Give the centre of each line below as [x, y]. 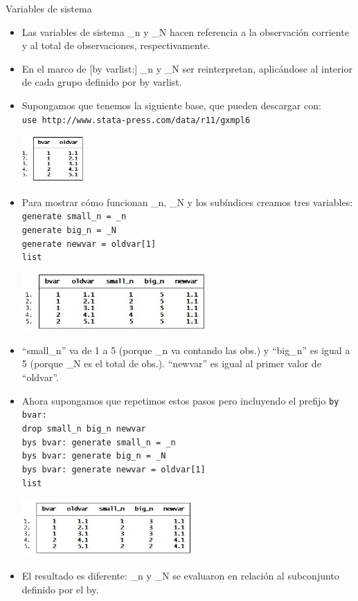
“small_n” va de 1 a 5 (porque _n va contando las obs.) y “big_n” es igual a [186, 350]
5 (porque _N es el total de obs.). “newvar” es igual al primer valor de [171, 363]
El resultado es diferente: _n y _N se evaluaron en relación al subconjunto [180, 575]
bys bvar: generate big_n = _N [94, 456]
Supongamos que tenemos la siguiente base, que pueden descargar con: [171, 105]
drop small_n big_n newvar [84, 428]
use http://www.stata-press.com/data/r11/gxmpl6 [136, 120]
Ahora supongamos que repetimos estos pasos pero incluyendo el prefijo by [180, 400]
